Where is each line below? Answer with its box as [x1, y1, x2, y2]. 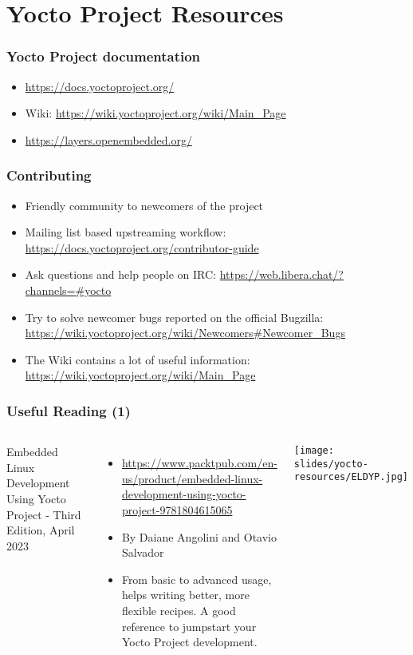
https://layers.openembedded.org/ [25, 131, 192, 148]
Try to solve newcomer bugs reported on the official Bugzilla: [25, 308, 324, 325]
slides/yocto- [293, 458, 368, 470]
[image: [293, 445, 334, 457]
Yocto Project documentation [6, 46, 201, 66]
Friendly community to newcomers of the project [25, 196, 264, 213]
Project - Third [6, 506, 81, 522]
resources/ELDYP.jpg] [293, 471, 409, 483]
